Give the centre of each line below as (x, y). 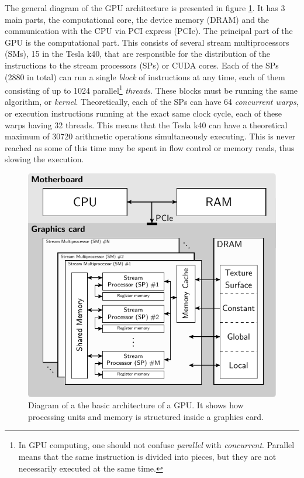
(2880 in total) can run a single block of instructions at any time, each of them (145, 76)
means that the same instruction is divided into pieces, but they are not (147, 456)
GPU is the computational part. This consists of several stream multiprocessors (147, 42)
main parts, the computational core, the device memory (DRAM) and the (137, 19)
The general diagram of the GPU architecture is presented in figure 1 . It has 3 (145, 8)
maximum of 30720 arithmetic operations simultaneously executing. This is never (150, 136)
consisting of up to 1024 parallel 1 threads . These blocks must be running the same (151, 89)
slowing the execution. (44, 159)
